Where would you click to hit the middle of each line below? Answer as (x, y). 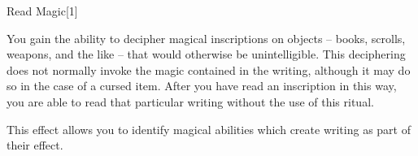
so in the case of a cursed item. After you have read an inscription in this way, (202, 86)
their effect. (35, 145)
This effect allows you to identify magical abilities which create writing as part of (209, 129)
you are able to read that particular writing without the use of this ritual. (190, 101)
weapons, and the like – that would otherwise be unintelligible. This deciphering (206, 54)
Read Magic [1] (42, 11)
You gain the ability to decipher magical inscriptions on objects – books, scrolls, (206, 38)
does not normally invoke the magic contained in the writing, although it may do (209, 69)
